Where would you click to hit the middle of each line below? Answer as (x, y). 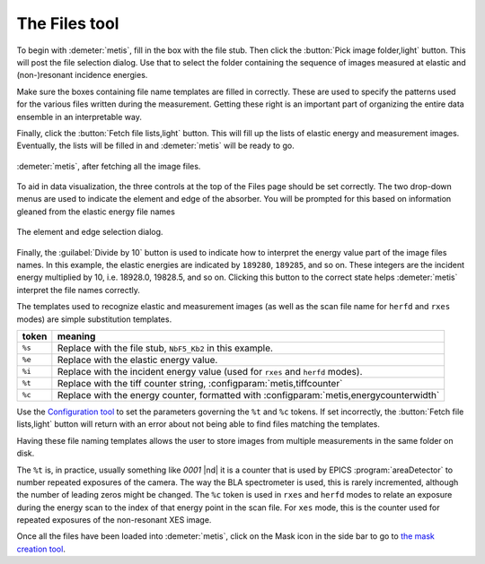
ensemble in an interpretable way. (79, 117)
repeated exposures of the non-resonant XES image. (114, 520)
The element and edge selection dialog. (90, 232)
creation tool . (41, 549)
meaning (76, 336)
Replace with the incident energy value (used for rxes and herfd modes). (210, 371)
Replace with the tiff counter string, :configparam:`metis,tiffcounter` (200, 383)
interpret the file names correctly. (79, 290)
